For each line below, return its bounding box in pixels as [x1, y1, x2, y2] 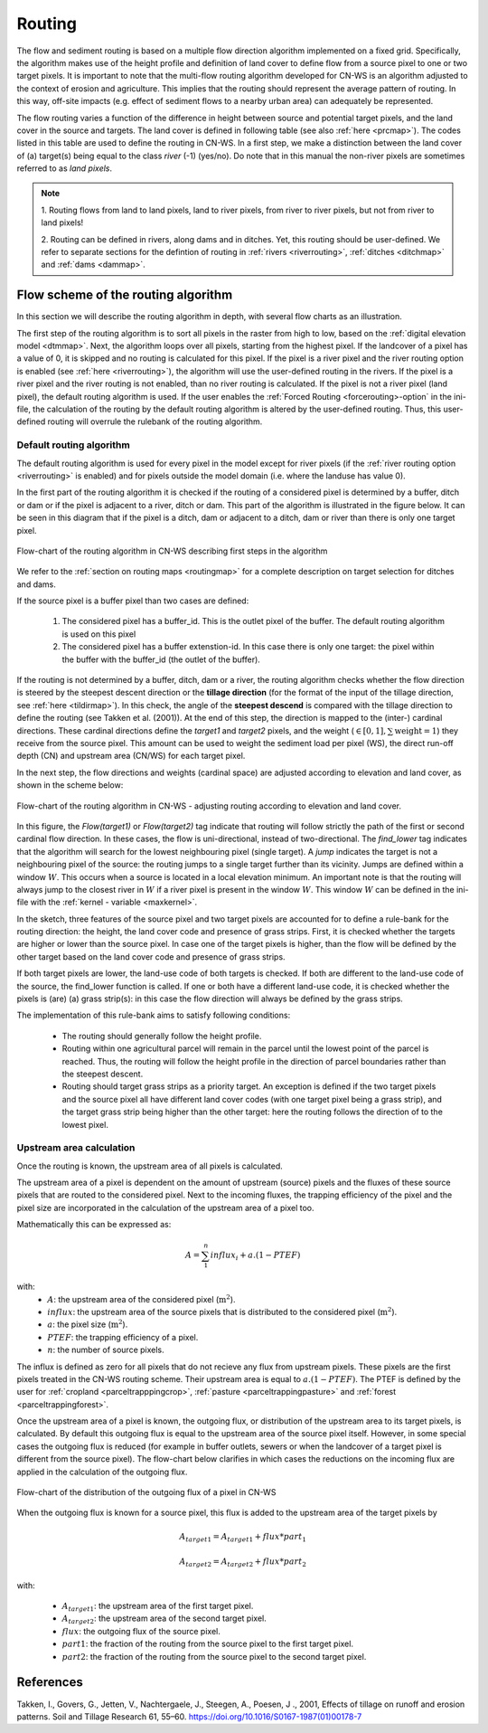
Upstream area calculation [16, 1141, 136, 1154]
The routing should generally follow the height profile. [61, 1030, 262, 1041]
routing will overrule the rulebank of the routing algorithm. [47, 416, 263, 427]
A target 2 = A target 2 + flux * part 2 [179, 1557, 307, 1568]
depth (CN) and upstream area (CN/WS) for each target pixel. [16, 751, 246, 762]
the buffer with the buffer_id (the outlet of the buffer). [61, 654, 261, 665]
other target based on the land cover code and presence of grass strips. [16, 951, 286, 962]
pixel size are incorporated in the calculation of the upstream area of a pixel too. [16, 1202, 315, 1213]
